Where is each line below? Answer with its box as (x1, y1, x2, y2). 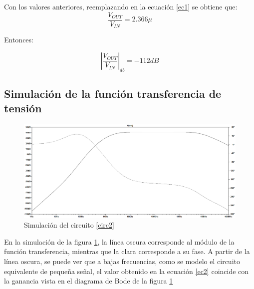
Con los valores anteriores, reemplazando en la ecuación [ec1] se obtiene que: (4, 1, 238, 11)
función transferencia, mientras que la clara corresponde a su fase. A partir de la (4, 246, 250, 257)
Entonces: (4, 34, 33, 45)
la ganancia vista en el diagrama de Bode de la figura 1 (4, 276, 173, 286)
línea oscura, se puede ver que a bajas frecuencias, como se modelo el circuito (4, 256, 240, 267)
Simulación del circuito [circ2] (24, 220, 114, 230)
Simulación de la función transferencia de (4, 85, 222, 101)
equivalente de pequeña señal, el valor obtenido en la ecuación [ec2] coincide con (4, 266, 249, 276)
